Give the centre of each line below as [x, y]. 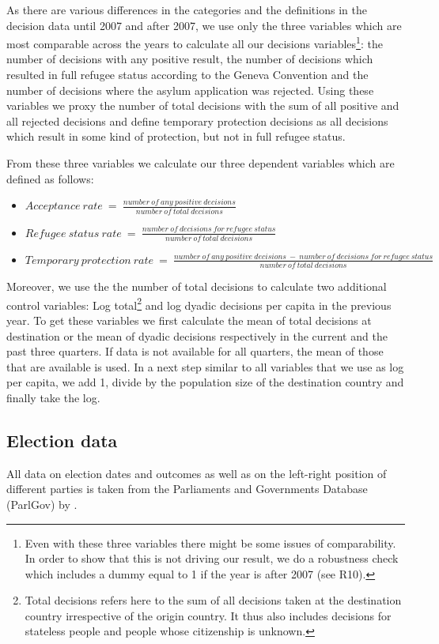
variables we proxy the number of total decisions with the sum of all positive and [203, 105]
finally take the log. [53, 397]
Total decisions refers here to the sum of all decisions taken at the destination [213, 600]
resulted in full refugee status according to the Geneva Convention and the [187, 75]
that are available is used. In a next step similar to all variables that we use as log [205, 366]
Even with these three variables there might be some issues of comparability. [210, 542]
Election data [62, 440]
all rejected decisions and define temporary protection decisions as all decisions [197, 121]
